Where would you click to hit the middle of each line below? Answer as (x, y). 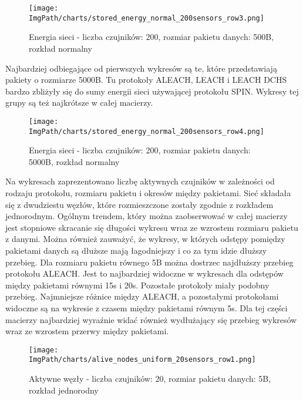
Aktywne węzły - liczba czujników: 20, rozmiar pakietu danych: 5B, (150, 378)
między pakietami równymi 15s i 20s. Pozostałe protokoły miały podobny (137, 285)
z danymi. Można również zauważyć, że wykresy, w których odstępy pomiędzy (145, 239)
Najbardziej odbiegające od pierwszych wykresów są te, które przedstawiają (141, 68)
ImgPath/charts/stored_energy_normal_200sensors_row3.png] (147, 18)
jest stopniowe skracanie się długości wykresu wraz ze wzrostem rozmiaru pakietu (152, 227)
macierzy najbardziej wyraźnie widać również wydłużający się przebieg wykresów (151, 319)
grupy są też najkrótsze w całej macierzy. (79, 102)
